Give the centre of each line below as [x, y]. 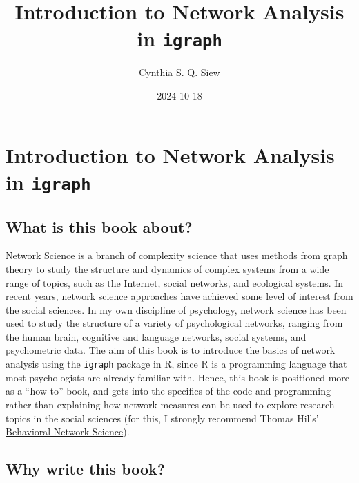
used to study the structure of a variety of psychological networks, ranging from [174, 323]
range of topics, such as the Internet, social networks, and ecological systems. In [175, 282]
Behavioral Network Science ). [68, 432]
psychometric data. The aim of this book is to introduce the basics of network [171, 350]
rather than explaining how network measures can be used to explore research [170, 404]
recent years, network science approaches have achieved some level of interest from [179, 296]
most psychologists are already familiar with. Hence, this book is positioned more [178, 377]
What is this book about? [99, 226]
